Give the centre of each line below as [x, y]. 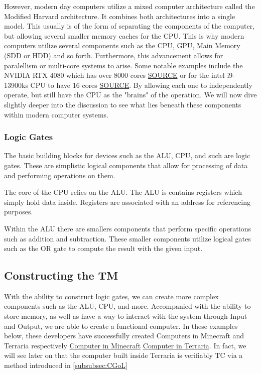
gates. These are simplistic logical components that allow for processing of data [126, 165]
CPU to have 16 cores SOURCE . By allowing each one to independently [141, 85]
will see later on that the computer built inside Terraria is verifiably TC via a [123, 355]
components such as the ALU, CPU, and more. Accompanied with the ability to [127, 306]
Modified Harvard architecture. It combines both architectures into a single [120, 16]
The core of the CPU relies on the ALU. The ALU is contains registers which [123, 192]
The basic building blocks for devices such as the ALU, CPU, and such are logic [127, 155]
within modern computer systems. [56, 114]
